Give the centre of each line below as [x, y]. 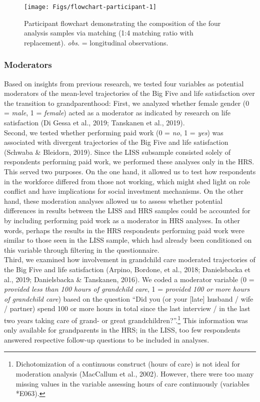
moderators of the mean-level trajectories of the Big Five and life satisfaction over [129, 93]
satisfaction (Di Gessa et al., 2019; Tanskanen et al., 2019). [94, 123]
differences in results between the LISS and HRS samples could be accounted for [127, 210]
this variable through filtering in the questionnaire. [82, 249]
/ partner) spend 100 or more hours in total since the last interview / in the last [127, 308]
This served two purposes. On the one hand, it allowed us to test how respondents [130, 171]
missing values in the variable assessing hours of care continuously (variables [132, 383]
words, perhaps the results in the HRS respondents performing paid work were [124, 230]
